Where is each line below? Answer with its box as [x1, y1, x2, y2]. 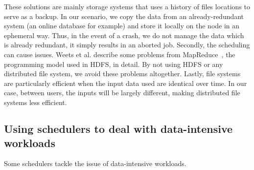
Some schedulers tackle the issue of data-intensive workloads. [4, 158, 186, 169]
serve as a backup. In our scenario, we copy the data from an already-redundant [4, 11, 244, 21]
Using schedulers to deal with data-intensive [4, 121, 233, 136]
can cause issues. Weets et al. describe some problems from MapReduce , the [4, 49, 235, 59]
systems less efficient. [4, 97, 67, 107]
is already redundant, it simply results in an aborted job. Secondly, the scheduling [4, 40, 250, 50]
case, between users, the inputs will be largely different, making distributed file [4, 87, 240, 98]
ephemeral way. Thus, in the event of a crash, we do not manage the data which [4, 30, 244, 40]
